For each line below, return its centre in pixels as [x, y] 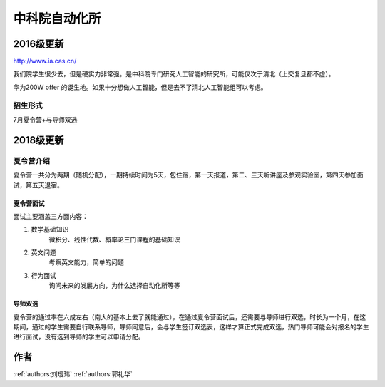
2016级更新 [38, 44]
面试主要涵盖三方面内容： [51, 216]
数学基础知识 [50, 229]
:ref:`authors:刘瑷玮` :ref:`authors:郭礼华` [73, 374]
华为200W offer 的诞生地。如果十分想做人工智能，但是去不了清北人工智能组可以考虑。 [140, 87]
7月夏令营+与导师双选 [45, 119]
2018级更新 [38, 140]
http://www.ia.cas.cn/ [45, 61]
